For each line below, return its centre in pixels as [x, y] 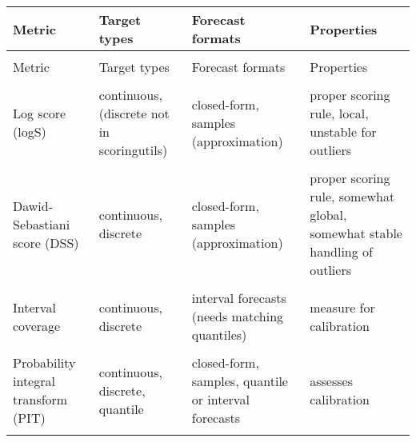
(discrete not [134, 113]
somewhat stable [356, 233]
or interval [220, 399]
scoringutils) [133, 150]
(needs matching [238, 316]
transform [40, 399]
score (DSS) [46, 242]
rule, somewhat [352, 196]
